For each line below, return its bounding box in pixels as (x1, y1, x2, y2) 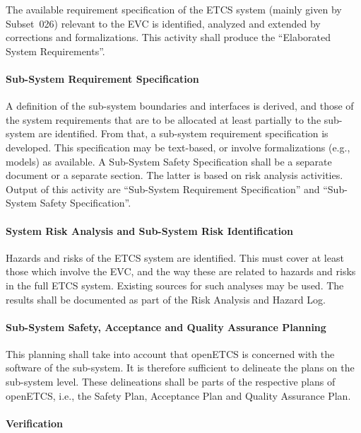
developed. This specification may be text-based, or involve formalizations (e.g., (6, 139, 350, 154)
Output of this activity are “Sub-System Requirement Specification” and (6, 181, 320, 196)
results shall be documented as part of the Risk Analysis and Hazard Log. (6, 291, 326, 306)
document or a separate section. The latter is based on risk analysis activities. (6, 168, 343, 183)
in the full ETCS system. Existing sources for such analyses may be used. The (6, 277, 344, 292)
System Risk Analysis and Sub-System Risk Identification (6, 223, 293, 238)
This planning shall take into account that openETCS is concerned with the (6, 346, 335, 361)
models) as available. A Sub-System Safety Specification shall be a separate (6, 154, 332, 168)
